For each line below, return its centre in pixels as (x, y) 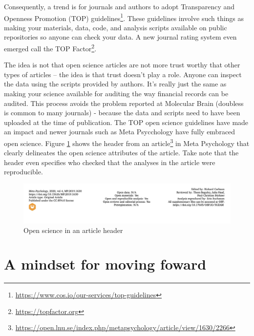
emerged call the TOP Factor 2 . (50, 48)
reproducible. (23, 172)
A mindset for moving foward (105, 264)
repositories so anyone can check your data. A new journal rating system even (120, 37)
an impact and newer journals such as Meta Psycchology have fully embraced (120, 132)
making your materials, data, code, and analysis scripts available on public (116, 27)
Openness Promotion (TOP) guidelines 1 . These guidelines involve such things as (124, 17)
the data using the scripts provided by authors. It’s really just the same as (115, 84)
